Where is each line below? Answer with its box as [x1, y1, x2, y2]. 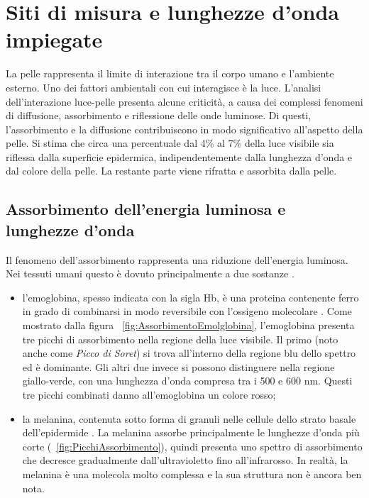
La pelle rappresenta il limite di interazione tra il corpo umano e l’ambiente [6, 66, 334, 81]
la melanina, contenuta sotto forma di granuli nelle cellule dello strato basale [22, 411, 356, 426]
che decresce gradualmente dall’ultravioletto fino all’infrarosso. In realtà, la [22, 453, 348, 467]
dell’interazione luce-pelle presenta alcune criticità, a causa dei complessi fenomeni [6, 94, 363, 109]
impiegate [6, 25, 103, 54]
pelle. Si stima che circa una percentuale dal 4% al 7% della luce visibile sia [6, 135, 334, 150]
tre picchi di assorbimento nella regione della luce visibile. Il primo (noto [22, 331, 338, 346]
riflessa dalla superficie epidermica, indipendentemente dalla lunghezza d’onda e [6, 149, 353, 164]
